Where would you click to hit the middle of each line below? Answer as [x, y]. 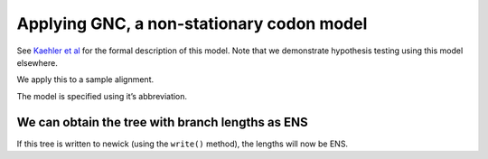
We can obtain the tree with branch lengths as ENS [162, 122]
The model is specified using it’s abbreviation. [102, 96]
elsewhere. [37, 62]
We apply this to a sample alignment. [85, 79]
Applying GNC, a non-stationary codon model [192, 23]
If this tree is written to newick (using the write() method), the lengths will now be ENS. [182, 144]
